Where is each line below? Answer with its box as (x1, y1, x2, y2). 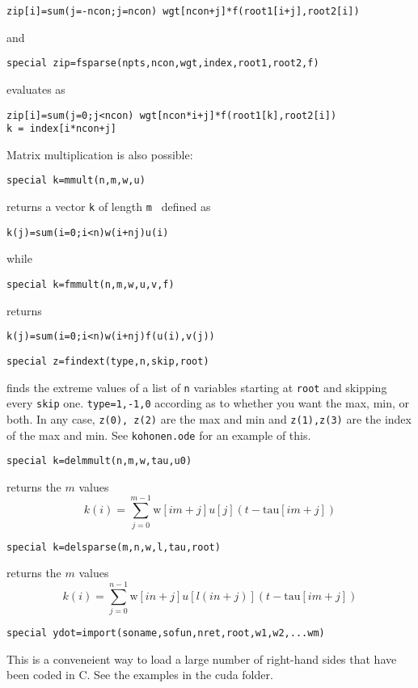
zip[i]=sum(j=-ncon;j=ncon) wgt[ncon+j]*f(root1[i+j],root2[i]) (6, 6, 360, 17)
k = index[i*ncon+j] (6, 123, 117, 135)
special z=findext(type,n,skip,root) (6, 355, 209, 367)
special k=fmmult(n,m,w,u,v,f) (6, 278, 175, 290)
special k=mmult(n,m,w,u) (6, 175, 146, 187)
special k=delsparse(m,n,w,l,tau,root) (6, 541, 221, 553)
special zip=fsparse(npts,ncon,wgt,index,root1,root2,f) (6, 57, 319, 70)
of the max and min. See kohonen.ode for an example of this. (6, 426, 311, 443)
